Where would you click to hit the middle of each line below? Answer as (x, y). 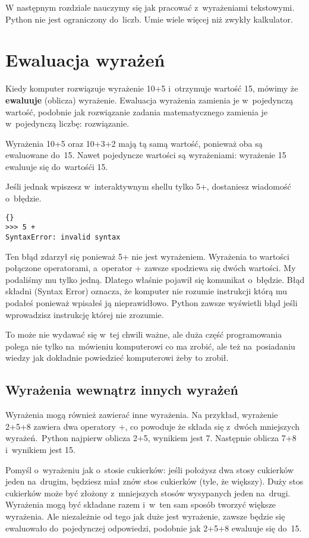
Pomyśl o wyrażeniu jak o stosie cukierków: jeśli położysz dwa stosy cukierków (149, 469)
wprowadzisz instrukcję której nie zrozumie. (85, 314)
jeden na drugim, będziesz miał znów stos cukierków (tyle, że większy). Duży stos (154, 481)
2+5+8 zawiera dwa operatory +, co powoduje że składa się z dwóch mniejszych (152, 426)
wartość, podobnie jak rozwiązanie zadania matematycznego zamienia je (137, 111)
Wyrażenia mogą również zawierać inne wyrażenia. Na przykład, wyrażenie (142, 415)
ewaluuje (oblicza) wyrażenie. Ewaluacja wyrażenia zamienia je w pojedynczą (149, 100)
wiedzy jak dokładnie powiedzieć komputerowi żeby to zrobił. (117, 358)
